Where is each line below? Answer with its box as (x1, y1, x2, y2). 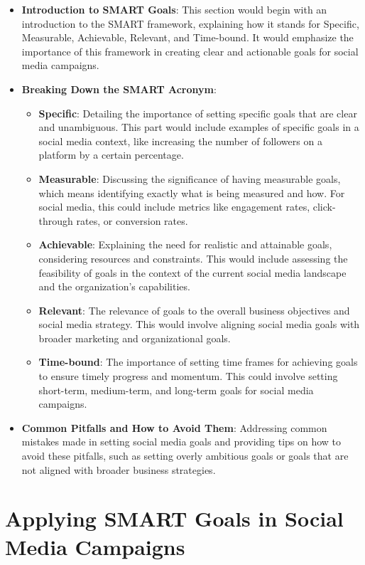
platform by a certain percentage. (38, 147, 184, 162)
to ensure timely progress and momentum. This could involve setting (38, 369, 338, 384)
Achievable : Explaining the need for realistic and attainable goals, (38, 237, 332, 252)
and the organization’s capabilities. (38, 279, 190, 294)
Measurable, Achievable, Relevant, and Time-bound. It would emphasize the (21, 30, 354, 45)
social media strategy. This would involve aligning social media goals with (38, 317, 360, 332)
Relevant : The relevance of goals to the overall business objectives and (38, 302, 350, 317)
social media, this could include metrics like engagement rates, (38, 199, 310, 214)
